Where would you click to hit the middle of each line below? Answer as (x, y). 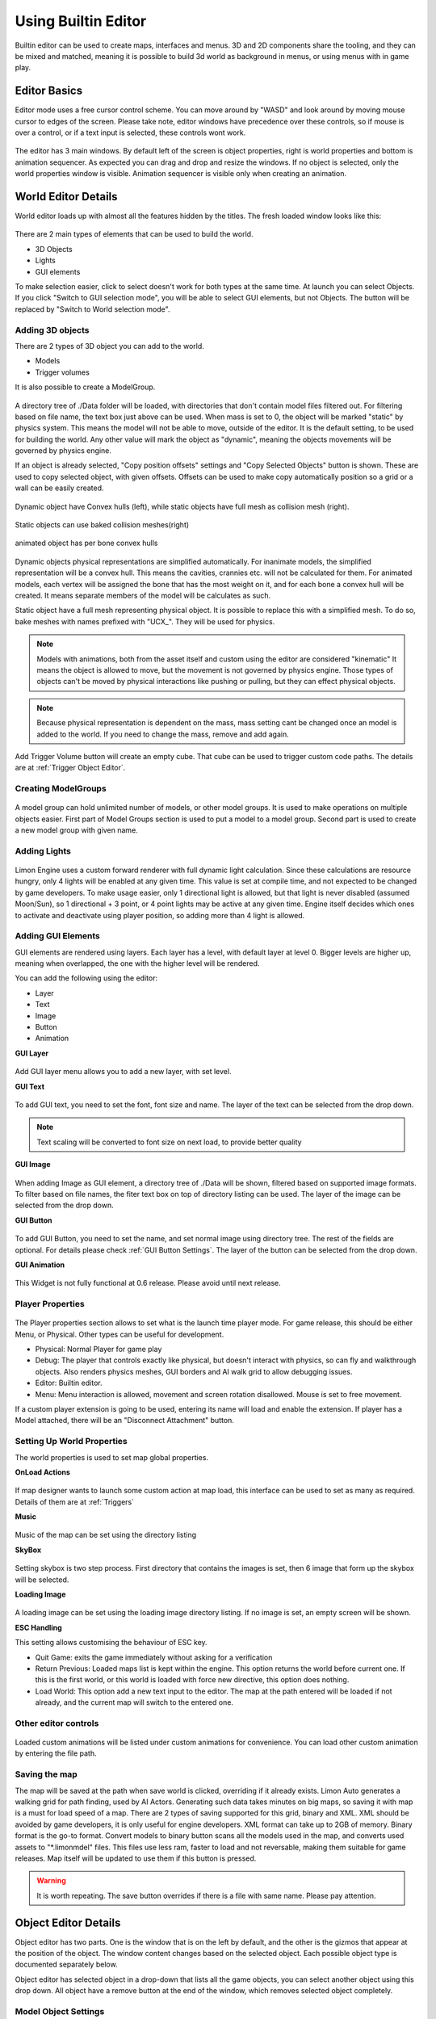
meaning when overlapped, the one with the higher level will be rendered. (137, 963)
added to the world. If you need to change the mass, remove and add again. (163, 734)
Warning (51, 1881)
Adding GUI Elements (58, 936)
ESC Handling (38, 1627)
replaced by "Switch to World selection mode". (92, 309)
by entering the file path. (56, 1753)
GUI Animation (40, 1265)
